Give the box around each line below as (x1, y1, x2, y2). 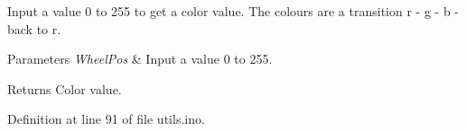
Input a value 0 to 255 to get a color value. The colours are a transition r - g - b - (7, 2, 460, 20)
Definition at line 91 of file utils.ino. (7, 109, 205, 128)
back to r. (7, 19, 61, 38)
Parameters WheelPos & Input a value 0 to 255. (7, 49, 273, 68)
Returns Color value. (7, 79, 122, 98)
